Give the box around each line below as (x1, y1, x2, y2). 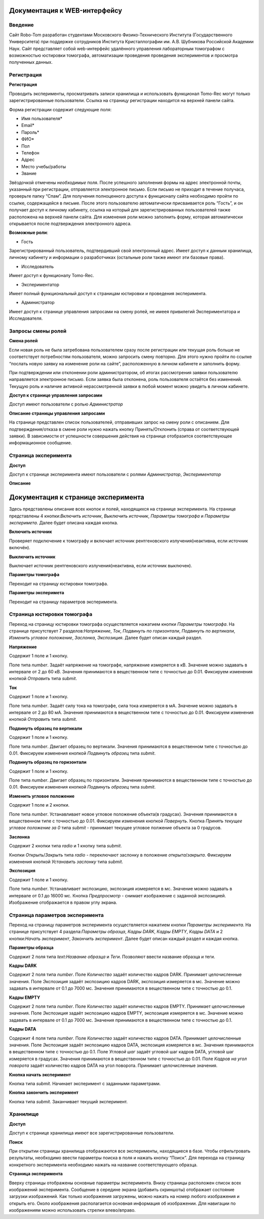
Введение (9, 22, 34, 28)
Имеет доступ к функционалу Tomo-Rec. (9, 273, 94, 279)
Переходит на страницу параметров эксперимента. (9, 599, 118, 605)
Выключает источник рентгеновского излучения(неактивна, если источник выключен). (9, 562, 193, 568)
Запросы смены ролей (9, 328, 67, 334)
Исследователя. (9, 315, 43, 321)
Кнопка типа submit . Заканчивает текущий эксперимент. (9, 1098, 128, 1104)
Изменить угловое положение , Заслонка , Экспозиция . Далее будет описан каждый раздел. (9, 635, 202, 641)
